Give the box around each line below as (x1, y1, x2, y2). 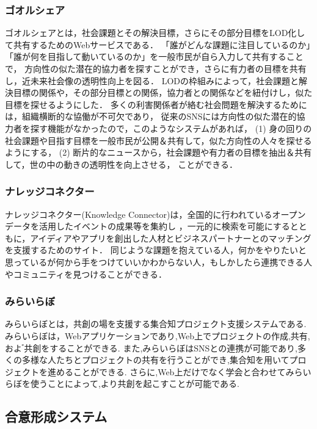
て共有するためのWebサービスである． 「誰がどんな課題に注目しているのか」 (5, 38, 311, 51)
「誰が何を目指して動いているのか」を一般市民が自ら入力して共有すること (5, 50, 304, 63)
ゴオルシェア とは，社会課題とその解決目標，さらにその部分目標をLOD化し (5, 26, 305, 39)
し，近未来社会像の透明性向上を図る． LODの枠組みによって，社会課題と (5, 74, 299, 87)
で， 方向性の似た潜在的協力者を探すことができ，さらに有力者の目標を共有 (5, 62, 307, 74)
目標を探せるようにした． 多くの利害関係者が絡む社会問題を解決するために (5, 98, 307, 110)
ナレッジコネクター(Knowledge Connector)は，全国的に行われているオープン (5, 207, 306, 220)
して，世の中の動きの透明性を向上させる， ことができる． (5, 157, 238, 170)
